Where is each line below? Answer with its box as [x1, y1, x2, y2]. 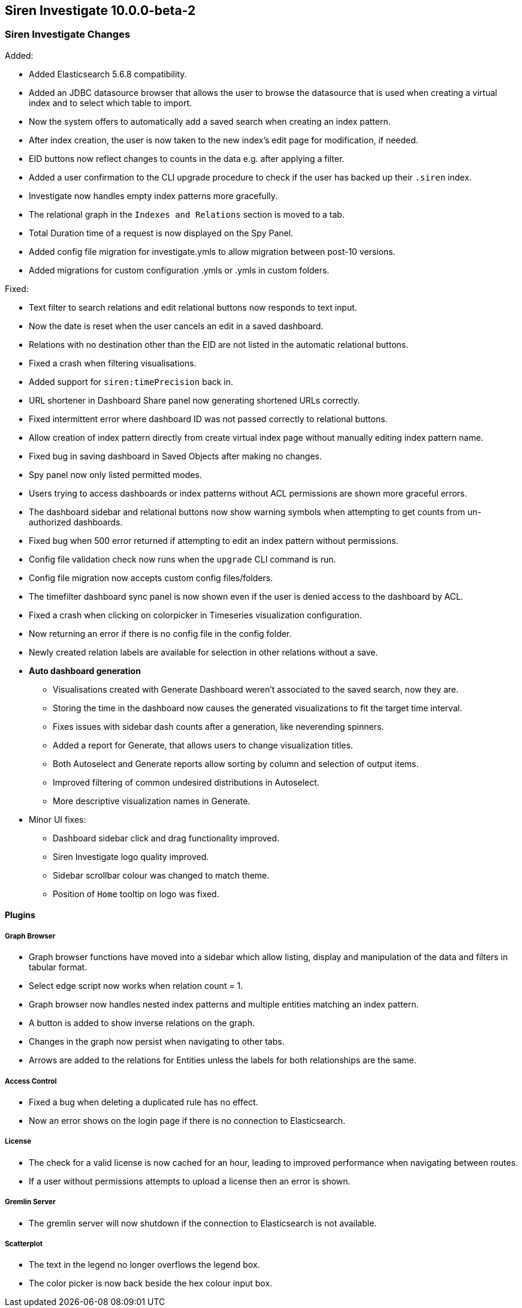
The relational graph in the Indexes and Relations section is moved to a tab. [29, 209, 345, 219]
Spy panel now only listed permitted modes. [29, 469, 202, 480]
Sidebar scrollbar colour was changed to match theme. [53, 870, 270, 880]
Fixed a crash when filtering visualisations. [29, 357, 197, 368]
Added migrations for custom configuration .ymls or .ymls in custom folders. [29, 264, 330, 275]
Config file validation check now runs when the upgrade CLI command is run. [29, 554, 336, 564]
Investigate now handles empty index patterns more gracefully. [29, 190, 278, 201]
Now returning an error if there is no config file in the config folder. [29, 628, 292, 639]
